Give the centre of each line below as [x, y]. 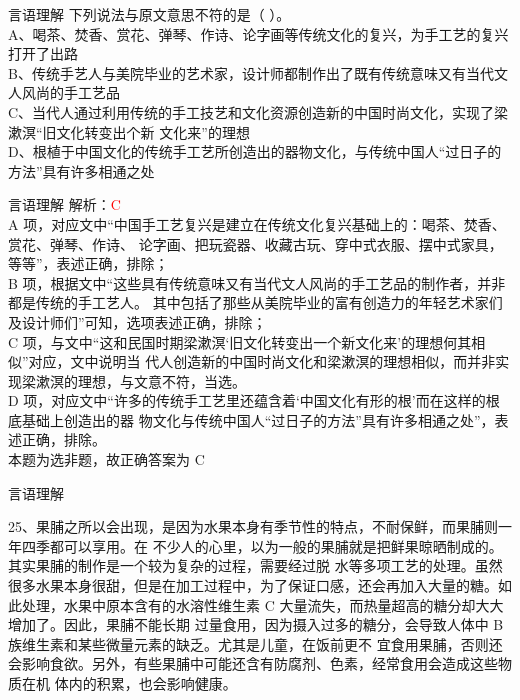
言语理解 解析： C [64, 204]
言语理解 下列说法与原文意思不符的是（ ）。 [149, 14]
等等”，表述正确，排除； [88, 263]
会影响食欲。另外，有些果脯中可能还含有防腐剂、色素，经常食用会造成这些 [253, 663]
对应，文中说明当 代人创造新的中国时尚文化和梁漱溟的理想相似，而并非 [262, 361]
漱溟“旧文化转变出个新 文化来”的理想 [129, 131]
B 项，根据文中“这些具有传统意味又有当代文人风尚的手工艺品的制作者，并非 [257, 282]
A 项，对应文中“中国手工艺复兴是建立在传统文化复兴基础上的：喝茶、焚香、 [257, 223]
